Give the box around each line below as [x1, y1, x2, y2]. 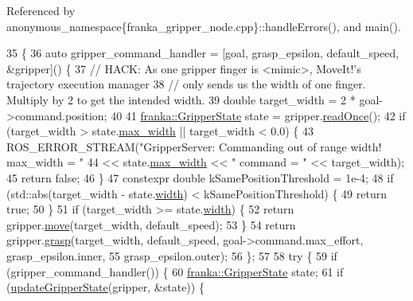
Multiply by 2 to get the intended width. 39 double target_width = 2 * [6, 91, 356, 107]
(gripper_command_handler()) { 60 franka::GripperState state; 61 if [6, 263, 344, 279]
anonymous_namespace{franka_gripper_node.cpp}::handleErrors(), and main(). [6, 18, 401, 34]
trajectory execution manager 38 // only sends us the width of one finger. [6, 76, 366, 92]
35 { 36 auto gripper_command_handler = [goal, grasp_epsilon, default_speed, [6, 45, 399, 61]
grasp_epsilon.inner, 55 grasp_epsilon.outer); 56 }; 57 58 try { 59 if [6, 247, 337, 264]
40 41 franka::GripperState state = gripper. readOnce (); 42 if [111, 107, 406, 123]
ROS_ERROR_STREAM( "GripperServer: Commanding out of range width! [6, 138, 382, 154]
